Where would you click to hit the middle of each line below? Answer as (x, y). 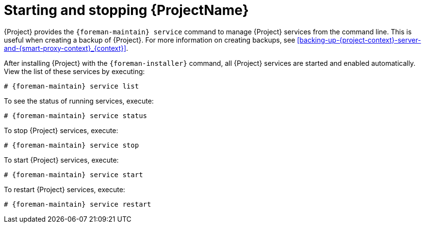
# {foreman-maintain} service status (76, 115)
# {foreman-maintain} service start (74, 174)
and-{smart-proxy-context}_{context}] (65, 48)
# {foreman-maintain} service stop (72, 145)
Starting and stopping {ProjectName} (126, 10)
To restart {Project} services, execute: (65, 189)
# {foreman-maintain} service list (72, 86)
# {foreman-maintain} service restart (78, 204)
